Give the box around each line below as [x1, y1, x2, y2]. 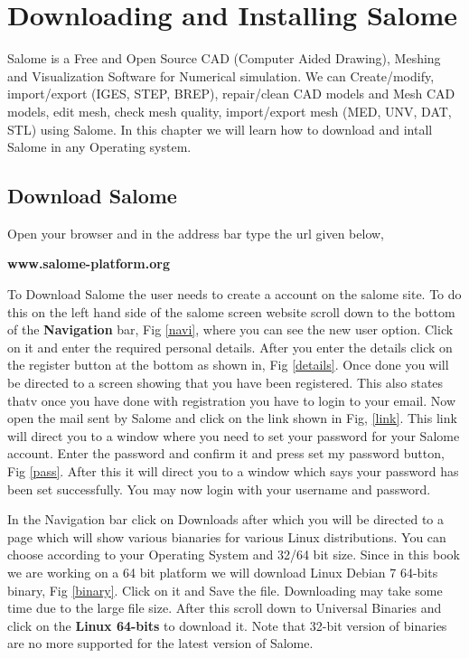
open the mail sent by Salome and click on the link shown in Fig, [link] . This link [7, 409, 457, 428]
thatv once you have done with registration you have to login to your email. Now [7, 390, 456, 409]
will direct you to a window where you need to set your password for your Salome [7, 426, 460, 445]
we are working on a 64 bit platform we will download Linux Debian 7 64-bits [7, 562, 438, 581]
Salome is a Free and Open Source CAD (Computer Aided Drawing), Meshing [7, 49, 441, 68]
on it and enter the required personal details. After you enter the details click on [7, 337, 453, 356]
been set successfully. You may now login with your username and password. [7, 479, 431, 498]
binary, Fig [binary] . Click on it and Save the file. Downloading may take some [7, 580, 443, 599]
